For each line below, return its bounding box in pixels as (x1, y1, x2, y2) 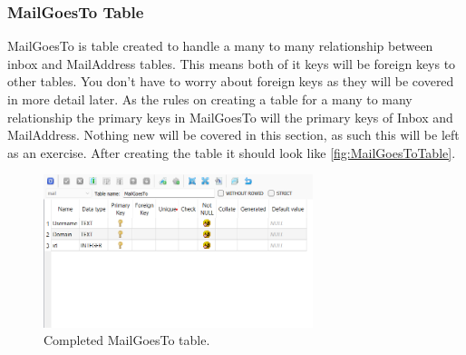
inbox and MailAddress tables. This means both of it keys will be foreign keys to (7, 54, 456, 73)
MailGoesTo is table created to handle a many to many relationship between (7, 36, 433, 55)
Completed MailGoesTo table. (44, 330, 210, 350)
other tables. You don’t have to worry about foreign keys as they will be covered (7, 72, 454, 91)
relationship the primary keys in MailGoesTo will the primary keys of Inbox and (7, 107, 453, 126)
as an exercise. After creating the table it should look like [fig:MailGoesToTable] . (7, 143, 456, 162)
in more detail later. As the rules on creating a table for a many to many (7, 90, 413, 108)
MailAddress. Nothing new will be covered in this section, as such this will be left (7, 125, 460, 144)
